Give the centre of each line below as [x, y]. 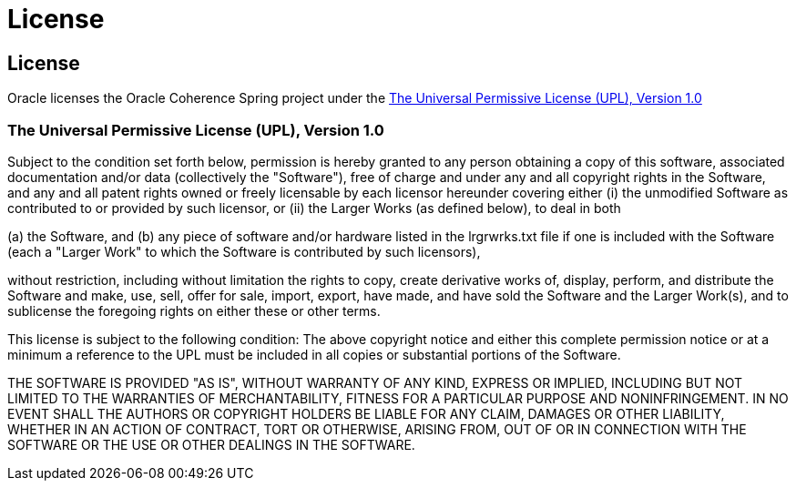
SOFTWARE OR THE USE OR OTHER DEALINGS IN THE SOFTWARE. [211, 444]
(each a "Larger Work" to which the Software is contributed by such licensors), [244, 251]
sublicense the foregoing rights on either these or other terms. [194, 310]
